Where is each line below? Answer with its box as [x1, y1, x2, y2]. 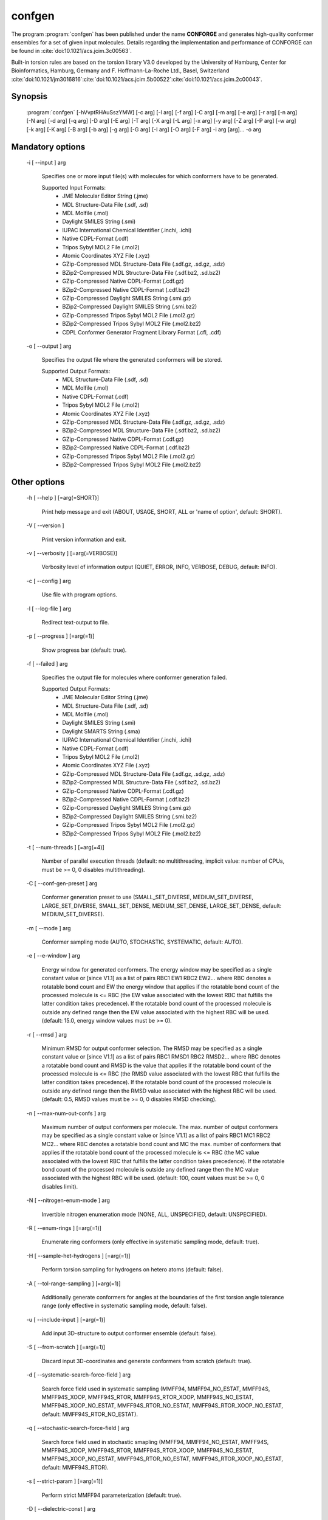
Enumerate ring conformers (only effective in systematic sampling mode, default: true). [41, 1238, 259, 1246]
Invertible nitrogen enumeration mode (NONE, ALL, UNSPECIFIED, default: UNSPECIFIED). [41, 1211, 267, 1218]
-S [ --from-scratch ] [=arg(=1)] [26, 1344, 106, 1351]
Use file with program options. [41, 591, 118, 598]
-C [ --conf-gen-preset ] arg [26, 880, 98, 887]
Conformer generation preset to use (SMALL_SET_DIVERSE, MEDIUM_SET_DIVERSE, [41, 894, 254, 901]
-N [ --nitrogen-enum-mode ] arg [26, 1197, 111, 1204]
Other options [11, 477, 65, 487]
